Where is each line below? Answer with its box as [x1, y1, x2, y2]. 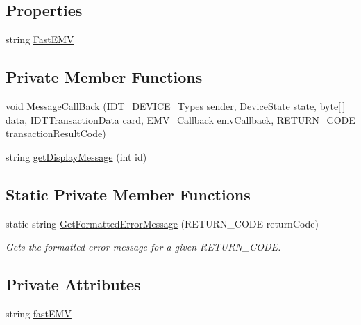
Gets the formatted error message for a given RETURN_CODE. [6, 239, 281, 254]
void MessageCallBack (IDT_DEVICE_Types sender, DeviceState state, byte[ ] [6, 99, 346, 113]
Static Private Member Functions [6, 183, 251, 205]
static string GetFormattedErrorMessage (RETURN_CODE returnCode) [6, 216, 319, 230]
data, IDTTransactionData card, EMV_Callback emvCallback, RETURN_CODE [6, 112, 355, 127]
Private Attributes [6, 274, 141, 295]
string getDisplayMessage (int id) [6, 149, 147, 164]
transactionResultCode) [6, 126, 106, 141]
